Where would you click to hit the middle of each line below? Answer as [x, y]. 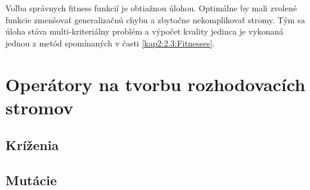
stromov [39, 107]
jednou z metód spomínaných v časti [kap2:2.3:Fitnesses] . [110, 43]
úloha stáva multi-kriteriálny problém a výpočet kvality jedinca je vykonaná [145, 31]
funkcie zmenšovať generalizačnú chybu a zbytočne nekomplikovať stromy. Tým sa [155, 19]
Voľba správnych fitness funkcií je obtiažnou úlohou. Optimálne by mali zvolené [151, 8]
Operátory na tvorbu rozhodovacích [156, 84]
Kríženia [32, 145]
